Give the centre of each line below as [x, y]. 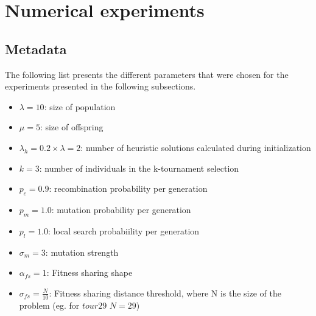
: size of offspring [72, 127]
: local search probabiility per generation [124, 230]
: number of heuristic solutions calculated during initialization [196, 147]
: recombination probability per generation [128, 188]
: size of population [80, 106]
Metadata [36, 48]
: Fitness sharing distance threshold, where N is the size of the [165, 293]
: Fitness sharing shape [90, 272]
